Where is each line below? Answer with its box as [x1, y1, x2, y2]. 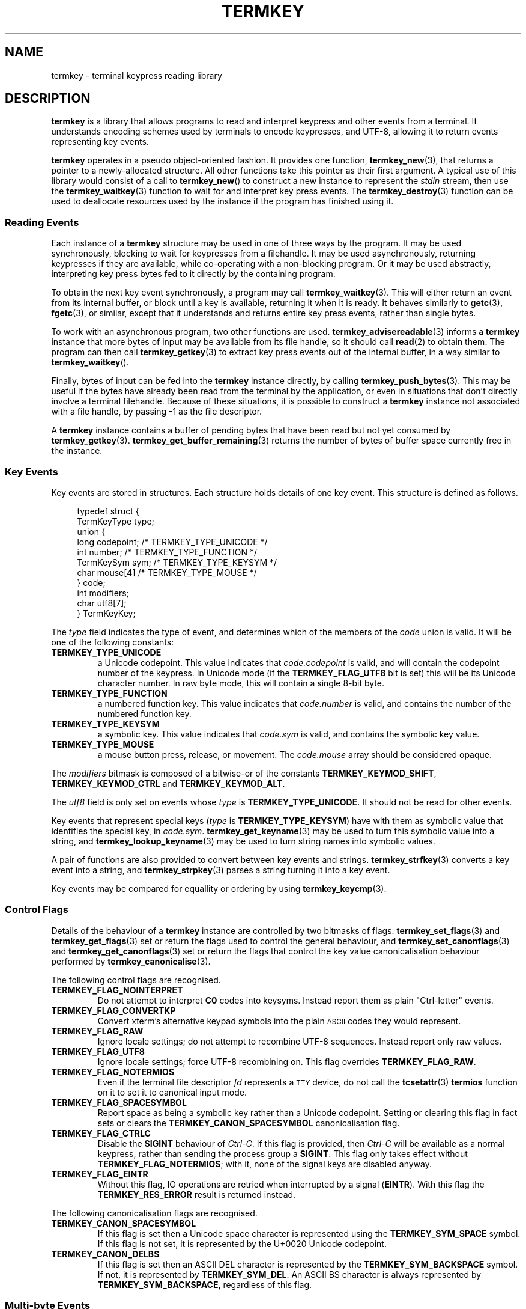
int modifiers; [77, 587, 129, 598]
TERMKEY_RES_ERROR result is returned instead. [97, 1189, 296, 1200]
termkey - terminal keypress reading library [51, 70, 222, 81]
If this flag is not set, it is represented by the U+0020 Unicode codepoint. [97, 1238, 387, 1249]
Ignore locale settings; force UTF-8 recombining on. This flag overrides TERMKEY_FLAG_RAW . [97, 1056, 476, 1067]
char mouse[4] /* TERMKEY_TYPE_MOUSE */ [77, 567, 257, 578]
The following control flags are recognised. [51, 974, 221, 985]
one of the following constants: [51, 636, 174, 647]
